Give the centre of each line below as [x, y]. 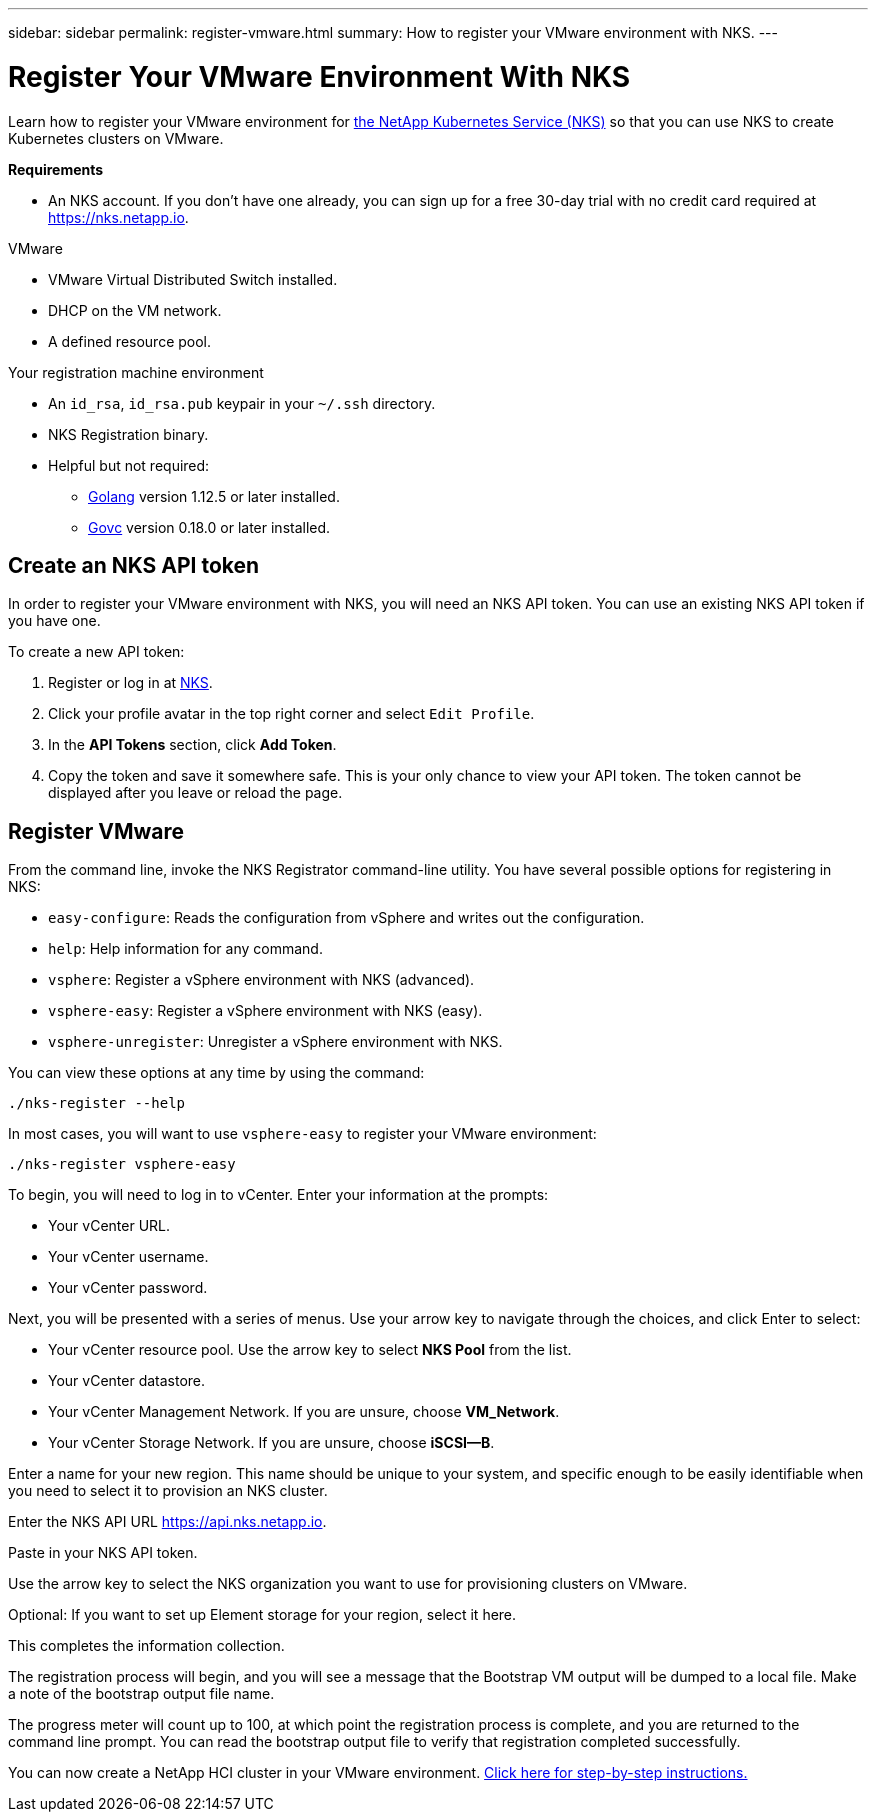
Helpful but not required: [129, 465]
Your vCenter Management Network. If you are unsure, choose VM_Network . [304, 1412]
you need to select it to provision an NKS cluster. [168, 1491]
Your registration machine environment [136, 372]
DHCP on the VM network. [135, 310]
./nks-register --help [97, 1103]
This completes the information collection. [146, 1646]
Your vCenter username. [128, 1257]
